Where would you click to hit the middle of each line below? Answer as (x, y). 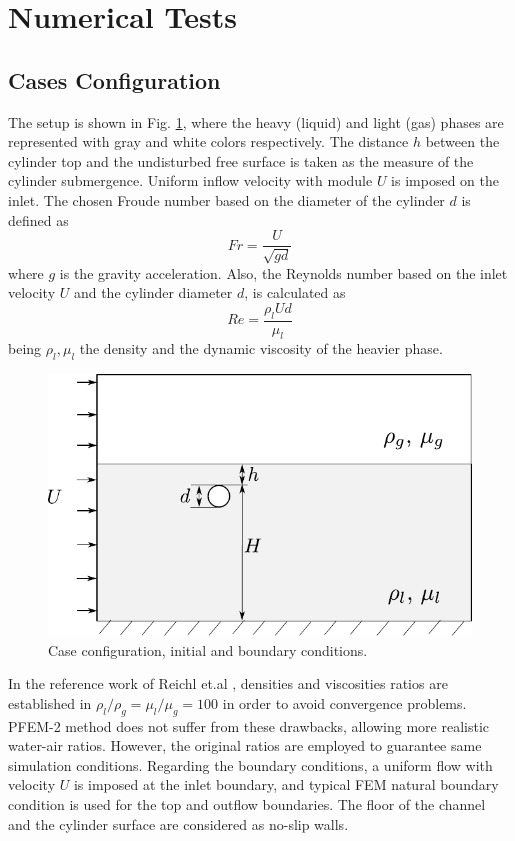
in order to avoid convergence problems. (344, 702)
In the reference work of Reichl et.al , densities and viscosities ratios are (228, 683)
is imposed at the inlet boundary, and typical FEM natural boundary (286, 784)
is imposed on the (445, 180)
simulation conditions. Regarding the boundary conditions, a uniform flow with (250, 764)
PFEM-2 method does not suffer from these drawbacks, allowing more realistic (249, 725)
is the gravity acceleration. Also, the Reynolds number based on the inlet (283, 272)
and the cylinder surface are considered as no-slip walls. (178, 823)
